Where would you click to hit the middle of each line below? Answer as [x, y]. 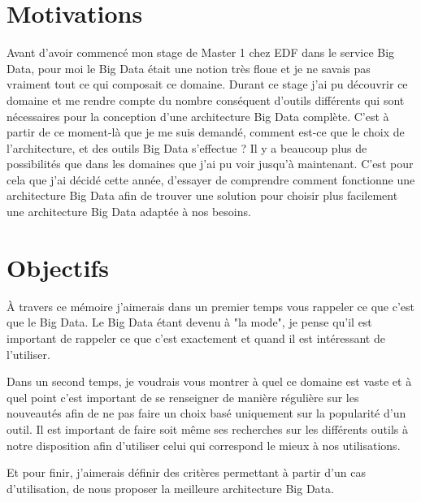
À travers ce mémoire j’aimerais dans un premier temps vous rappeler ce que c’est [210, 306]
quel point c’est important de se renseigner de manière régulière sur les [183, 397]
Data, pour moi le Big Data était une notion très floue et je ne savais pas [189, 68]
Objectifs [58, 267]
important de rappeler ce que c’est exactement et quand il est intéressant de [196, 338]
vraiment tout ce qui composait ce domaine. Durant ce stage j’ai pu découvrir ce [207, 84]
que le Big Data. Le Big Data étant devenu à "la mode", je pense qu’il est [189, 322]
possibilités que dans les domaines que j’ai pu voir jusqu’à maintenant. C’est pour [210, 164]
